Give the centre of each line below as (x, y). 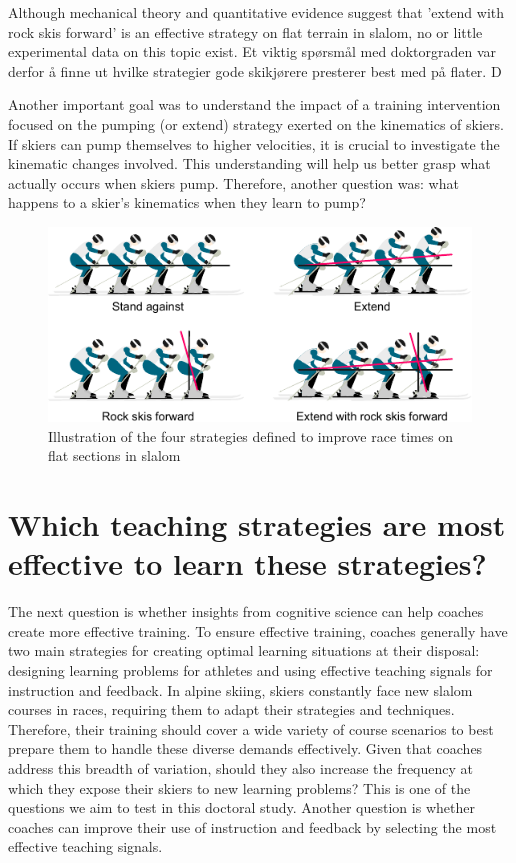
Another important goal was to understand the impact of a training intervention (254, 104)
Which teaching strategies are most (257, 524)
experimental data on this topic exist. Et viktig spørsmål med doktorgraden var (252, 51)
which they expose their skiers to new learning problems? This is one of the (239, 787)
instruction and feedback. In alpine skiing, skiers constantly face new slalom (240, 689)
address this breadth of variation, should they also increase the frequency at (241, 767)
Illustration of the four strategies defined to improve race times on (250, 435)
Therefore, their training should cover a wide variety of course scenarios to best (251, 728)
